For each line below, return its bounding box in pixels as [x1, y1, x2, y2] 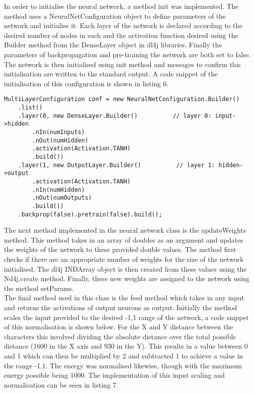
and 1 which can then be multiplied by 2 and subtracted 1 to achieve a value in [4, 350, 243, 360]
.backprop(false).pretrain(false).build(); [18, 211, 163, 218]
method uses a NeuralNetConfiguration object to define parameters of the [4, 10, 226, 21]
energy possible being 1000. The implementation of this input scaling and [4, 370, 225, 380]
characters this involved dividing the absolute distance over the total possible [4, 331, 236, 341]
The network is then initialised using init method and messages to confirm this [4, 59, 241, 69]
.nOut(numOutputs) [32, 194, 92, 202]
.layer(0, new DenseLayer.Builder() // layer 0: [18, 112, 212, 119]
